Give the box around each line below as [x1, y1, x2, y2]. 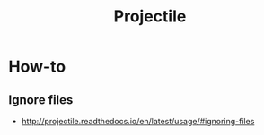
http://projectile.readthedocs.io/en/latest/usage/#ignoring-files [21, 116, 255, 126]
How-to [8, 56, 66, 77]
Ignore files [8, 92, 74, 107]
